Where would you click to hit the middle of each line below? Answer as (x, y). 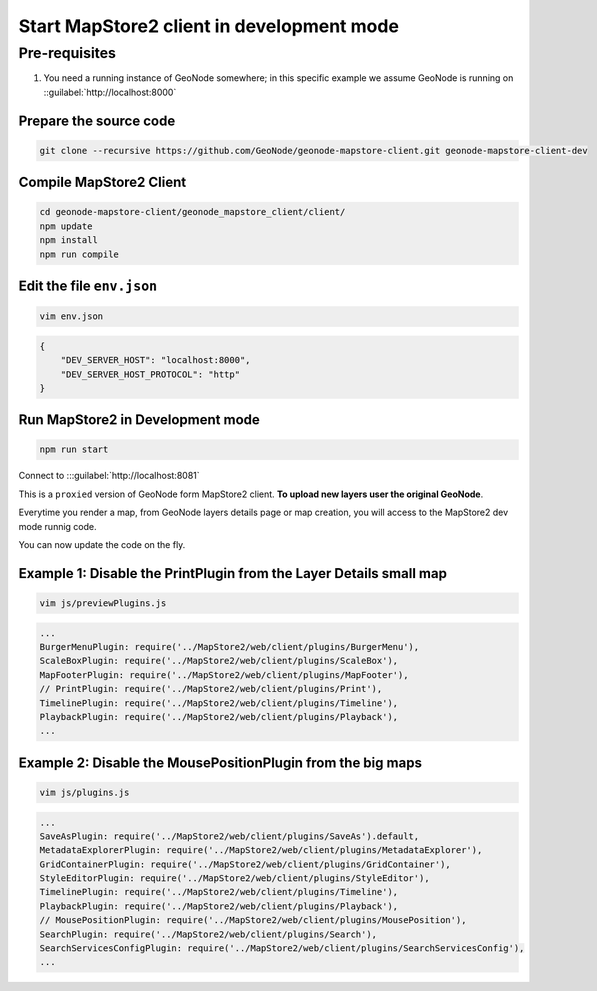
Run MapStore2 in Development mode (139, 420)
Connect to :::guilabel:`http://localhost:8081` (109, 476)
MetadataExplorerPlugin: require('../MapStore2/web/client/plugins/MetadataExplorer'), (261, 850)
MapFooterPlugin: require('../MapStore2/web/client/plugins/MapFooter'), (224, 674)
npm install (69, 240)
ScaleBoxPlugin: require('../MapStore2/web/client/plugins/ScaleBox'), (219, 661)
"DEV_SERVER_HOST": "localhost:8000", (155, 360)
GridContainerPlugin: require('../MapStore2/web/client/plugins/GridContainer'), (245, 864)
